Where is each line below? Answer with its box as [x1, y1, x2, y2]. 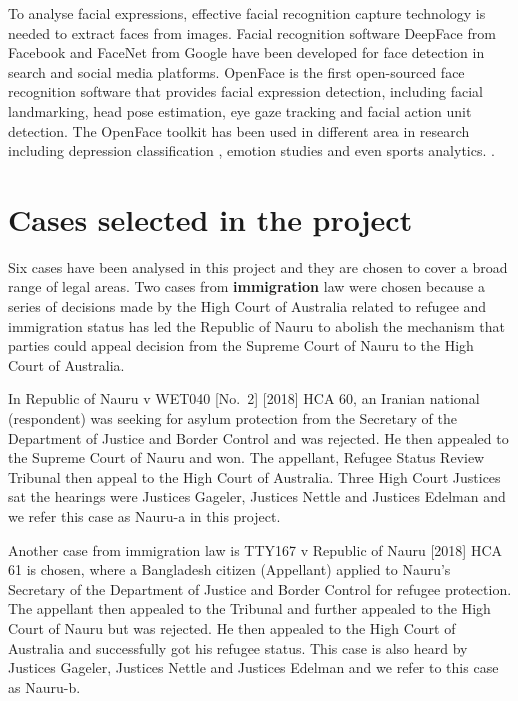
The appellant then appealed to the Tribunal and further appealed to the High [8, 598, 491, 619]
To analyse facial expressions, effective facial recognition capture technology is [8, 3, 486, 23]
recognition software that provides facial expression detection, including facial [8, 81, 483, 102]
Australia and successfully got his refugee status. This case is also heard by [8, 637, 468, 658]
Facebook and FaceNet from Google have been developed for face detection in [8, 42, 485, 63]
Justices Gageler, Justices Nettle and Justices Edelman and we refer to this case [8, 657, 499, 678]
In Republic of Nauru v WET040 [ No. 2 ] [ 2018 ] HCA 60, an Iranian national [8, 388, 480, 409]
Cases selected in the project [8, 198, 413, 239]
